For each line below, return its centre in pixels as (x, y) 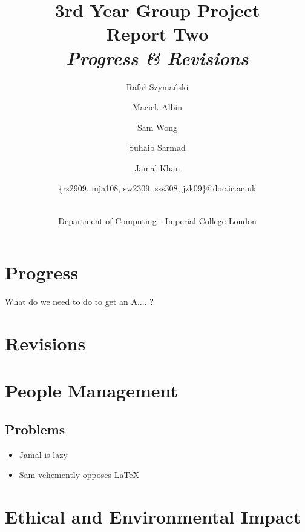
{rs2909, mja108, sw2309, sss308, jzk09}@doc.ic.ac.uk (157, 188)
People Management (91, 391)
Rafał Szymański (157, 86)
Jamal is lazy (43, 454)
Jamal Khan (157, 168)
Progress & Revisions (157, 58)
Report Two (157, 34)
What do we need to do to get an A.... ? (79, 301)
